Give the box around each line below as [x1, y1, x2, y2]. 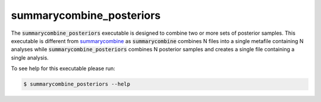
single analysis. [11, 54, 49, 61]
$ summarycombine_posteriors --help [23, 81, 131, 88]
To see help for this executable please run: [11, 65, 115, 72]
